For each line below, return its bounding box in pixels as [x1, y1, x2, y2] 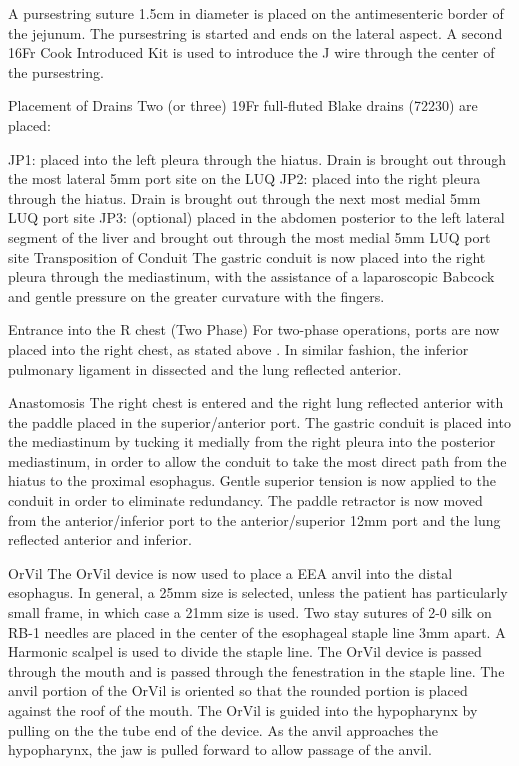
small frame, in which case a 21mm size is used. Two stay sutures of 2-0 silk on [8, 602, 492, 623]
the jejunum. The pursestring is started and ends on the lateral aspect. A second [8, 22, 503, 43]
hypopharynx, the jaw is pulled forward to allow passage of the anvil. [8, 739, 432, 760]
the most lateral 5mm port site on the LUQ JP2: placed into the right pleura [8, 168, 481, 189]
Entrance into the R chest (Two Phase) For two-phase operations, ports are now [8, 319, 500, 340]
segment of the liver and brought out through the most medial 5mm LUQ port [8, 226, 491, 247]
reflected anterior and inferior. [8, 529, 192, 550]
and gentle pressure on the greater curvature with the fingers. [8, 285, 385, 306]
